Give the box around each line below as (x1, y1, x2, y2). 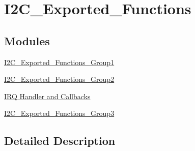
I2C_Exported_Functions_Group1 (4, 56, 115, 67)
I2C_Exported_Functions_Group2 (4, 74, 115, 84)
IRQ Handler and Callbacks (4, 90, 91, 101)
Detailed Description (4, 133, 116, 148)
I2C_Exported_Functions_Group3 (4, 108, 115, 118)
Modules (4, 33, 50, 48)
